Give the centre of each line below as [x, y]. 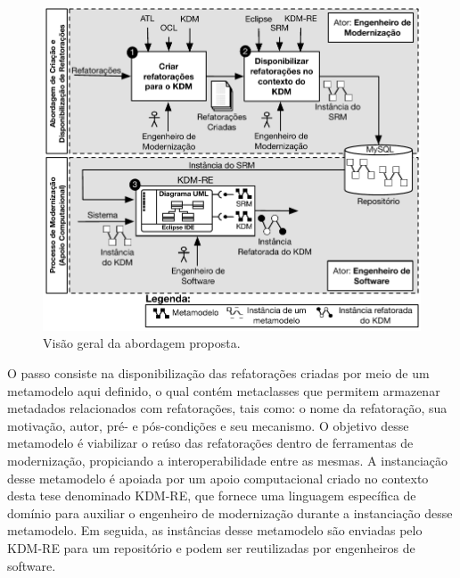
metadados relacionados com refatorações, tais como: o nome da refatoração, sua [227, 408]
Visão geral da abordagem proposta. [142, 343]
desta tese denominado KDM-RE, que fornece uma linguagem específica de [212, 495]
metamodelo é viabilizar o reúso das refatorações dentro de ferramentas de [210, 443]
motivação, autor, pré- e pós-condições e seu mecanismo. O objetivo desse [208, 425]
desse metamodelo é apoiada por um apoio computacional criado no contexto [218, 478]
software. [32, 565]
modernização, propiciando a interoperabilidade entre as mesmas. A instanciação [228, 461]
